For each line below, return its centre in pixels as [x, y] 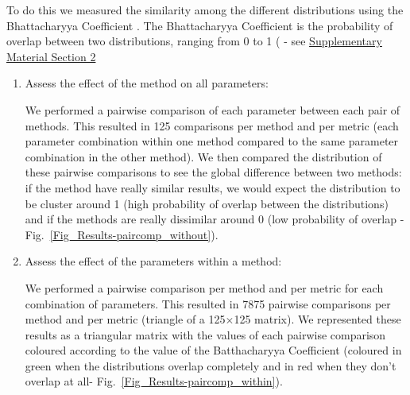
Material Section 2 [51, 56]
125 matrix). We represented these [317, 319]
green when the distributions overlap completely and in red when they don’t [211, 365]
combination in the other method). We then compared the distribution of [203, 156]
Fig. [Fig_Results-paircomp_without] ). [122, 234]
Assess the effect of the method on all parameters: [147, 83]
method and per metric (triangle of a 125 [125, 319]
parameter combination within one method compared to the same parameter [212, 141]
